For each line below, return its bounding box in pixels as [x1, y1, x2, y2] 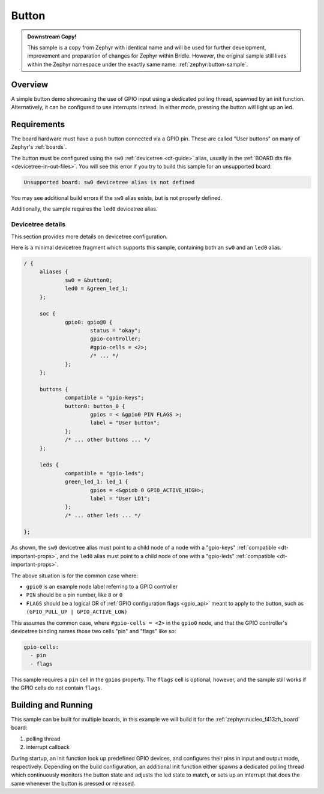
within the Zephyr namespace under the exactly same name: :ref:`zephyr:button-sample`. [27, 61, 248, 68]
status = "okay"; [90, 327, 141, 334]
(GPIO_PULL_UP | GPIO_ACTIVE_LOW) [26, 609, 128, 615]
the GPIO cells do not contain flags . [11, 684, 103, 691]
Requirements [11, 119, 65, 129]
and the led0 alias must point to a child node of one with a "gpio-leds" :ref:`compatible [59, 552, 275, 559]
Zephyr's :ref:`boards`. [11, 143, 67, 151]
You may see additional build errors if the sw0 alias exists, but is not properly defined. [11, 194, 223, 202]
